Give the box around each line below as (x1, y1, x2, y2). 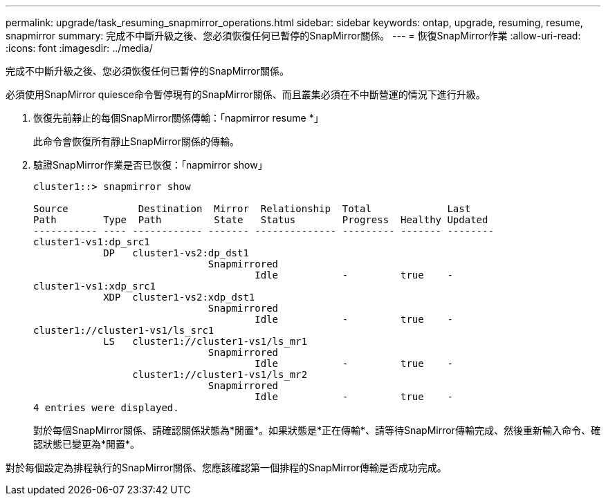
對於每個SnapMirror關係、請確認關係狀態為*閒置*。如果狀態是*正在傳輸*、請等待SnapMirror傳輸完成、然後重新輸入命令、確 (33, 424, 600, 436)
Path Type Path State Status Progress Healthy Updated (33, 214, 488, 225)
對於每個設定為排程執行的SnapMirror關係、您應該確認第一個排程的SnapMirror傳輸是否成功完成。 (6, 462, 447, 473)
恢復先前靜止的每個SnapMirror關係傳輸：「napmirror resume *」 (33, 112, 324, 124)
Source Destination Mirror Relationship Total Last (33, 203, 471, 214)
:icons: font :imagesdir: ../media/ (6, 42, 153, 54)
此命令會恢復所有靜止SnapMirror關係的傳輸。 (33, 135, 239, 147)
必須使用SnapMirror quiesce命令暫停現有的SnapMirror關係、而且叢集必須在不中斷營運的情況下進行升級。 (6, 88, 486, 100)
